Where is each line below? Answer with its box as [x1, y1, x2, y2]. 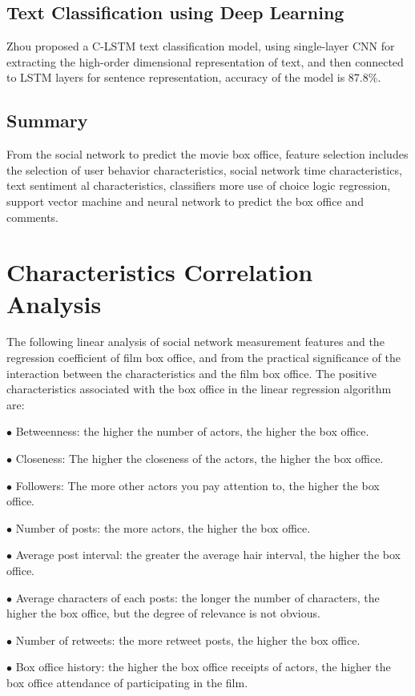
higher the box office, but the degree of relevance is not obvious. [6, 605, 320, 622]
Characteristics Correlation [6, 255, 313, 288]
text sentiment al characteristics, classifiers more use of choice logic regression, [6, 177, 391, 194]
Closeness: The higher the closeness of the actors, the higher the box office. [15, 450, 384, 467]
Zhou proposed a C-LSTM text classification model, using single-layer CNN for [6, 38, 395, 54]
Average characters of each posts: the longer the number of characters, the [15, 589, 380, 605]
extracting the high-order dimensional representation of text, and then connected [6, 53, 404, 70]
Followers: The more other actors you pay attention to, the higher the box [15, 477, 380, 493]
